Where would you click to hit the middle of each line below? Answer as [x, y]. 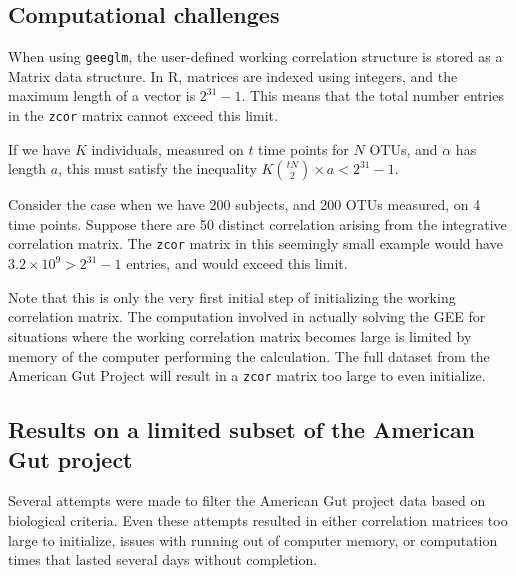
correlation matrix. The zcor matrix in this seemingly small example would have [255, 243]
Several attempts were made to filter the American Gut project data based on [247, 500]
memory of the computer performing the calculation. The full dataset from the [249, 355]
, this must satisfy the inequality [157, 168]
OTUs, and [403, 148]
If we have [39, 148]
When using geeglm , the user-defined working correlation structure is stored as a [255, 56]
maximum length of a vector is [102, 95]
